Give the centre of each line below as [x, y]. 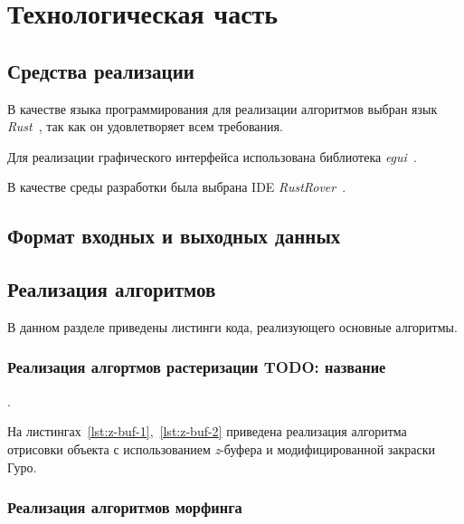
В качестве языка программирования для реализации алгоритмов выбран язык [223, 108]
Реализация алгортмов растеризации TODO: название [197, 367]
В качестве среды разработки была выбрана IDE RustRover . [177, 187]
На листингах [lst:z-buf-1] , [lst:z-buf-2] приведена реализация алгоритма [207, 431]
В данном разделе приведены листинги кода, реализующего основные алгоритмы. [232, 326]
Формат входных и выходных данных [174, 236]
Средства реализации [101, 70]
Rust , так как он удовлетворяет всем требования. [145, 126]
